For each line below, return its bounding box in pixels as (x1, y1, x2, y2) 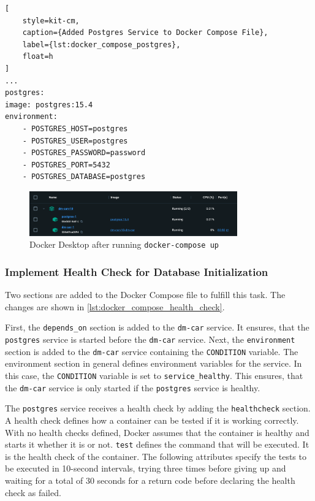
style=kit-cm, (22, 16, 80, 25)
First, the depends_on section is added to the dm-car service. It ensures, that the (5, 321, 309, 334)
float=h (22, 52, 53, 61)
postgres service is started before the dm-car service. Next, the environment (5, 333, 295, 346)
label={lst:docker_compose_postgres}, (22, 40, 181, 49)
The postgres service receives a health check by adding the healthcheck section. (5, 402, 311, 415)
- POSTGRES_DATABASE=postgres (22, 172, 146, 182)
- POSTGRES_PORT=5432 (22, 160, 110, 169)
